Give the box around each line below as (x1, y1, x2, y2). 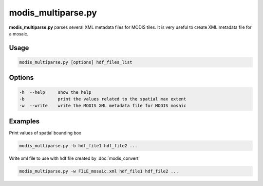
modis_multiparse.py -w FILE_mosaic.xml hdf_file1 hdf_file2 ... (19, 168, 179, 174)
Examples (9, 117, 40, 125)
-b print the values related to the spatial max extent (19, 96, 187, 101)
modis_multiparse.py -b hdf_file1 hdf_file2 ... (19, 143, 138, 148)
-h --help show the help (19, 89, 92, 95)
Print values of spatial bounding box (9, 130, 81, 135)
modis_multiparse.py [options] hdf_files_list (19, 59, 132, 65)
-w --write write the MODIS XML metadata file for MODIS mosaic (19, 103, 187, 109)
